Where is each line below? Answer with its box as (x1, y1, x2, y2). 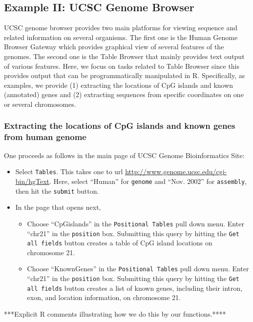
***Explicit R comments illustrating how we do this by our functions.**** (4, 308, 226, 319)
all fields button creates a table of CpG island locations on (27, 238, 212, 248)
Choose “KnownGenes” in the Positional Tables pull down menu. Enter (27, 263, 249, 274)
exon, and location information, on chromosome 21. (27, 292, 181, 302)
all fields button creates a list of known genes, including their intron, (27, 282, 243, 293)
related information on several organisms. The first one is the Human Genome (4, 32, 238, 42)
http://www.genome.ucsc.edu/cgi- (125, 166, 227, 177)
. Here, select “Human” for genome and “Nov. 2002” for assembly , (49, 176, 247, 186)
